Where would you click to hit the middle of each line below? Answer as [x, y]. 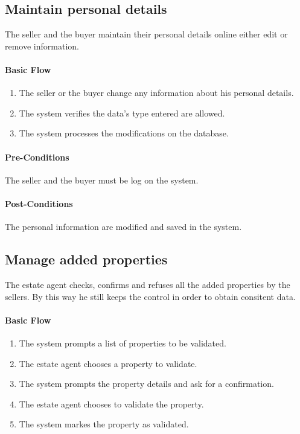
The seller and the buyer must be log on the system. [102, 180]
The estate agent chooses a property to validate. [108, 363]
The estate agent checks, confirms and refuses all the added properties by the [148, 284]
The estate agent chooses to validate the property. [111, 404]
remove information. [42, 46]
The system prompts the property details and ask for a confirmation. [146, 384]
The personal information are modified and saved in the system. [123, 227]
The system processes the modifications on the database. [124, 133]
